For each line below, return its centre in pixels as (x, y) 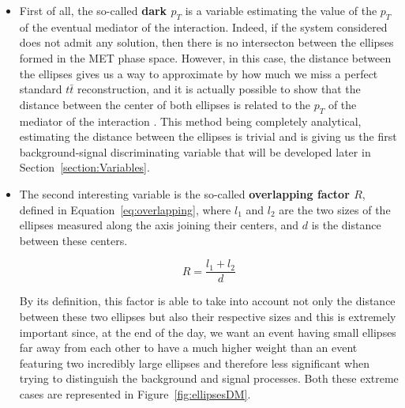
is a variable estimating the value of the (281, 10)
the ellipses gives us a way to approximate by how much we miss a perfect (199, 73)
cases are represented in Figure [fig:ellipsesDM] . (135, 393)
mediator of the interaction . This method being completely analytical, (190, 121)
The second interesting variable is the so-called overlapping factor (184, 193)
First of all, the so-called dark (93, 10)
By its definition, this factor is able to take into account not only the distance (207, 301)
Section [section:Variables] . (84, 167)
